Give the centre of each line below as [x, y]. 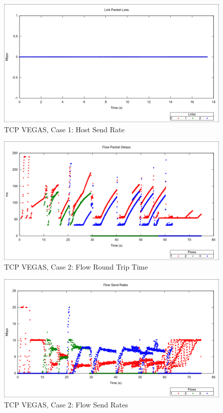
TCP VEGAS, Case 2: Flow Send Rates [66, 404]
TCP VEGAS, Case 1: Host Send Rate [64, 129]
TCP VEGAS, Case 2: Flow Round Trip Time [76, 267]
